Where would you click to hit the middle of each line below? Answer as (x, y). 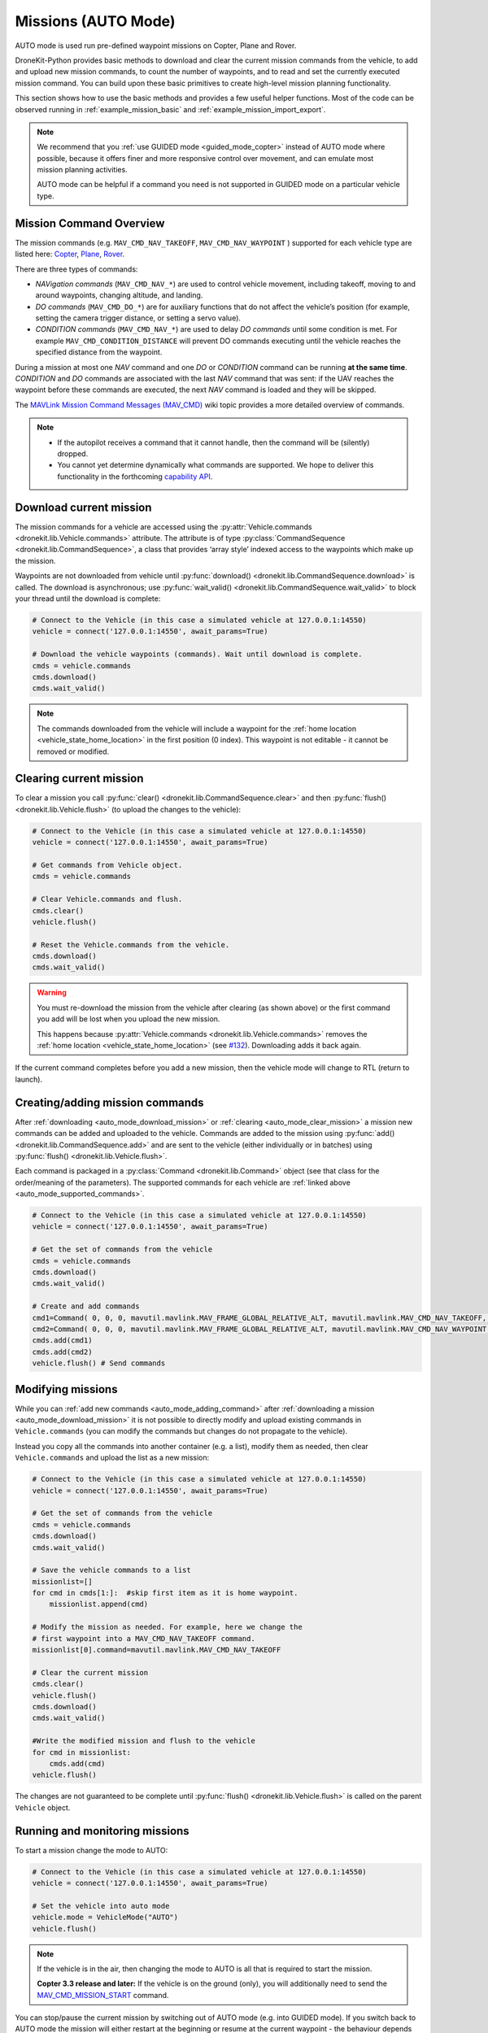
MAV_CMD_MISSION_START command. (103, 1995)
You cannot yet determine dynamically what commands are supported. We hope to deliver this (216, 465)
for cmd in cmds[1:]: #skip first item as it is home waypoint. (165, 1593)
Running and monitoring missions (102, 1831)
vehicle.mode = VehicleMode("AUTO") (105, 1918)
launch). (29, 1079)
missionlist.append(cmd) (99, 1604)
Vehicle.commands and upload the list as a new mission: (112, 1458)
